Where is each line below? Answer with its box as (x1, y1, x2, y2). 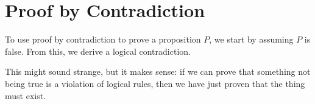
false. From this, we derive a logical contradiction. (5, 44, 191, 57)
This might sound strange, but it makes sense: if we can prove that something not (5, 65, 311, 78)
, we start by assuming (209, 33, 294, 46)
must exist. (5, 89, 46, 102)
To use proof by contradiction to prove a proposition (5, 33, 201, 46)
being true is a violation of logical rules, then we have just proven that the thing (5, 77, 305, 89)
